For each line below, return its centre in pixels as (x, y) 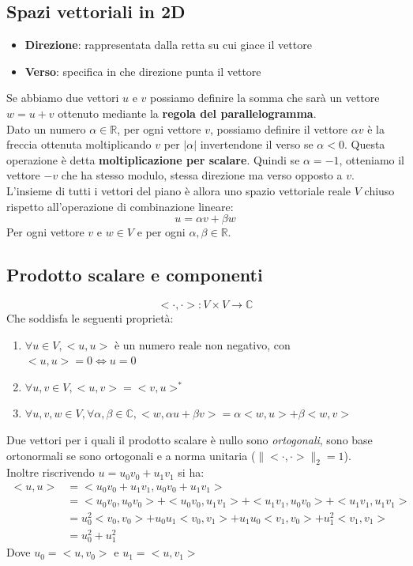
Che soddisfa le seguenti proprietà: (90, 317)
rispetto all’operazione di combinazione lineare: (120, 206)
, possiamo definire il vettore (279, 128)
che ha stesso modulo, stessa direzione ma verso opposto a (202, 175)
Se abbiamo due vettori (63, 98)
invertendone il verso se (257, 144)
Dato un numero (46, 128)
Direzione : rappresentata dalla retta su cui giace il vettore (168, 45)
